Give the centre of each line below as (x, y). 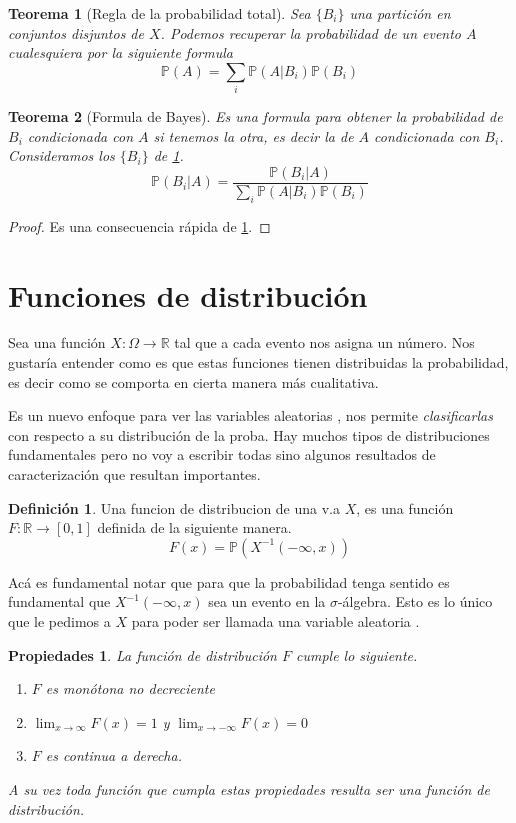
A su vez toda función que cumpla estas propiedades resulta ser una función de (249, 788)
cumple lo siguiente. (356, 654)
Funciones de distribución (188, 294)
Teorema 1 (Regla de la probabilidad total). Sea (159, 13)
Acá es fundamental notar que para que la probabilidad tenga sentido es (229, 581)
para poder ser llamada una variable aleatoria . (275, 621)
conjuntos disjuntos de (76, 32)
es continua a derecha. (113, 755)
